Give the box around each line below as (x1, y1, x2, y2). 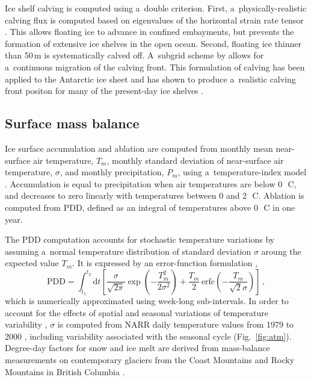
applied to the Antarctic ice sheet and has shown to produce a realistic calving (5, 72, 296, 85)
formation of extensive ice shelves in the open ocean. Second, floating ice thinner (5, 37, 302, 49)
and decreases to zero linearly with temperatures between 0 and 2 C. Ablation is (5, 189, 304, 202)
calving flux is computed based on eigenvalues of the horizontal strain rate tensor (5, 13, 304, 26)
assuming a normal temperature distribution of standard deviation (5, 245, 251, 257)
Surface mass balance (5, 114, 140, 132)
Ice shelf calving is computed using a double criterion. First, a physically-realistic (5, 2, 307, 14)
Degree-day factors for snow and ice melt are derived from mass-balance (5, 341, 270, 354)
